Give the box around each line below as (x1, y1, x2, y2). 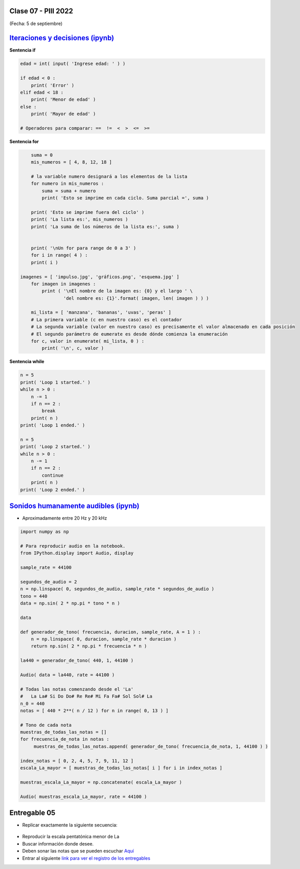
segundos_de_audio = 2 (20, 578, 77, 585)
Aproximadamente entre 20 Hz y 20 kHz (22, 515, 107, 521)
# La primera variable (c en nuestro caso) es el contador (31, 317, 182, 322)
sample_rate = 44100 (20, 565, 72, 570)
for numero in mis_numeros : (31, 181, 104, 187)
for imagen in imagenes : (31, 281, 96, 286)
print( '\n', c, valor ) (41, 345, 104, 351)
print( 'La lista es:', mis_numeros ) (31, 216, 128, 222)
